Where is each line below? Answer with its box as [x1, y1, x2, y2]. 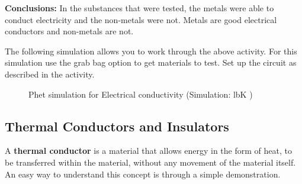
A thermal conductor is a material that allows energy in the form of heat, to [5, 144, 292, 157]
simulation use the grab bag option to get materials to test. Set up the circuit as [5, 56, 297, 69]
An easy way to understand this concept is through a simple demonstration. [5, 167, 281, 180]
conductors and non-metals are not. [5, 25, 134, 37]
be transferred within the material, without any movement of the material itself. [5, 156, 296, 168]
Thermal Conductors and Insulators [5, 117, 229, 135]
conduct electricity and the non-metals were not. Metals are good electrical [5, 13, 277, 25]
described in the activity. [5, 67, 95, 80]
